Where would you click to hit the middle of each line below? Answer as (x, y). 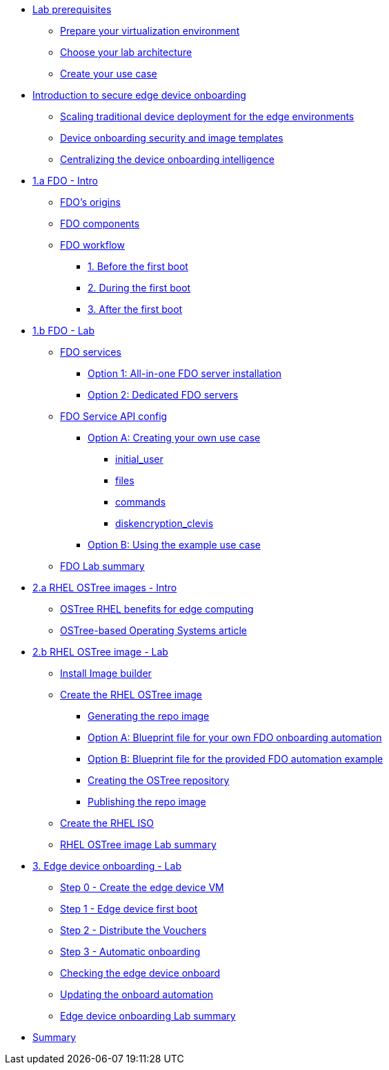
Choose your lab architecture (126, 52)
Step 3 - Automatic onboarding (130, 952)
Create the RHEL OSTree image (131, 695)
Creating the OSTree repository (159, 780)
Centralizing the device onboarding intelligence (167, 159)
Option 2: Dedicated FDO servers (163, 395)
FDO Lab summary (102, 566)
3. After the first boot (135, 309)
